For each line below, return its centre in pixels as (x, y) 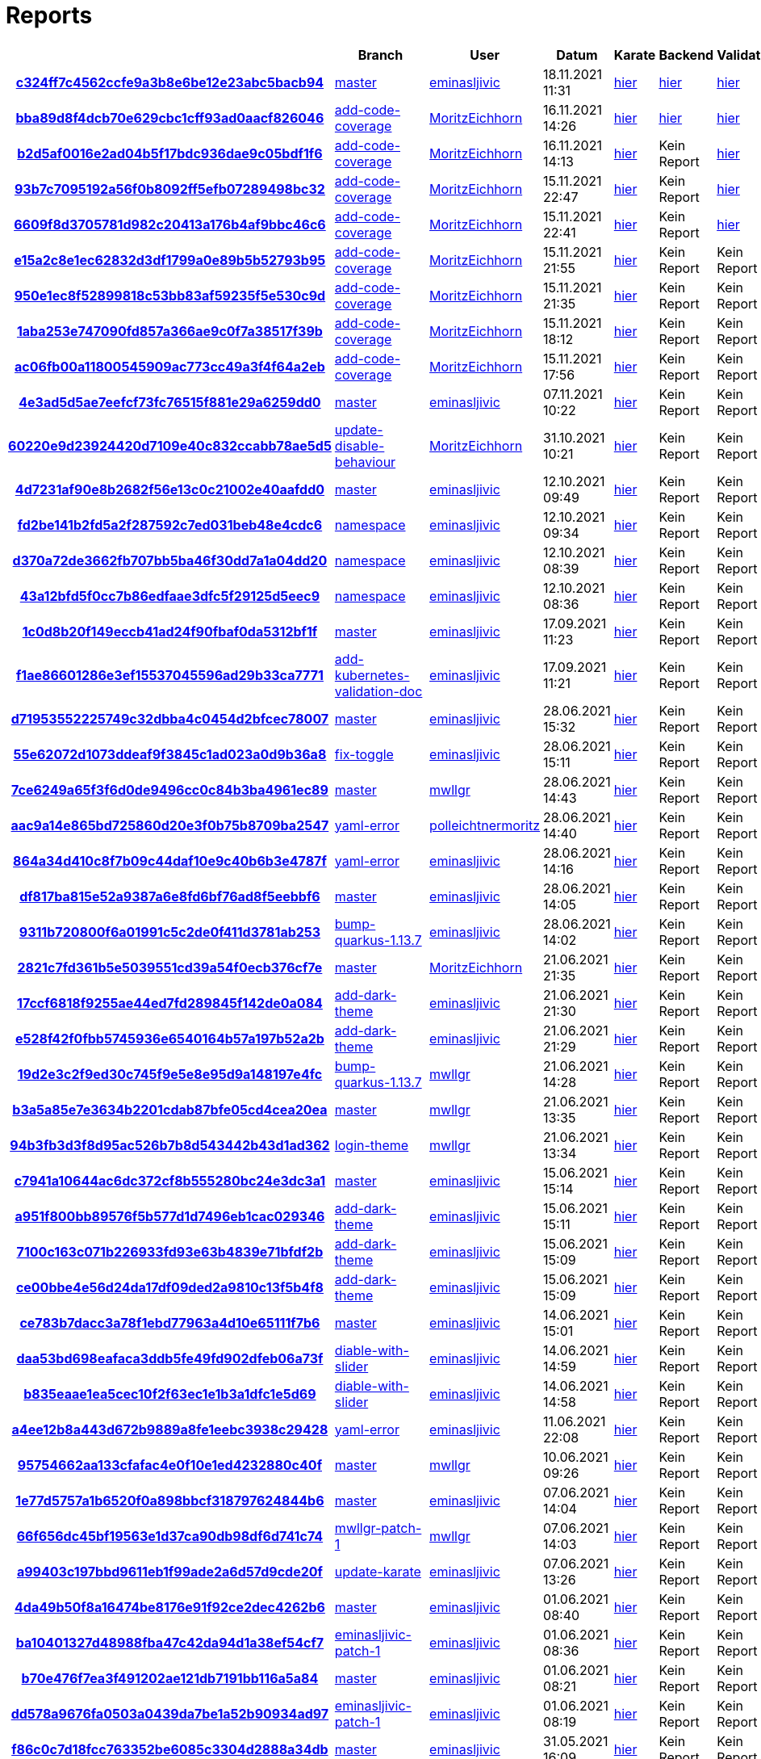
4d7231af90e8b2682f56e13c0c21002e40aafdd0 (170, 489)
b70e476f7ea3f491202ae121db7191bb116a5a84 (170, 1678)
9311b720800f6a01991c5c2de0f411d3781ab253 (170, 932)
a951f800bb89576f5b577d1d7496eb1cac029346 (170, 1216)
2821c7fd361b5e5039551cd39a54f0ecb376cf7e (170, 967)
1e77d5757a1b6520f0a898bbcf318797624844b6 (170, 1500)
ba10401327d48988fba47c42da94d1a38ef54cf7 (170, 1642)
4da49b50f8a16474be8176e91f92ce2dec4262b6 (169, 1607)
